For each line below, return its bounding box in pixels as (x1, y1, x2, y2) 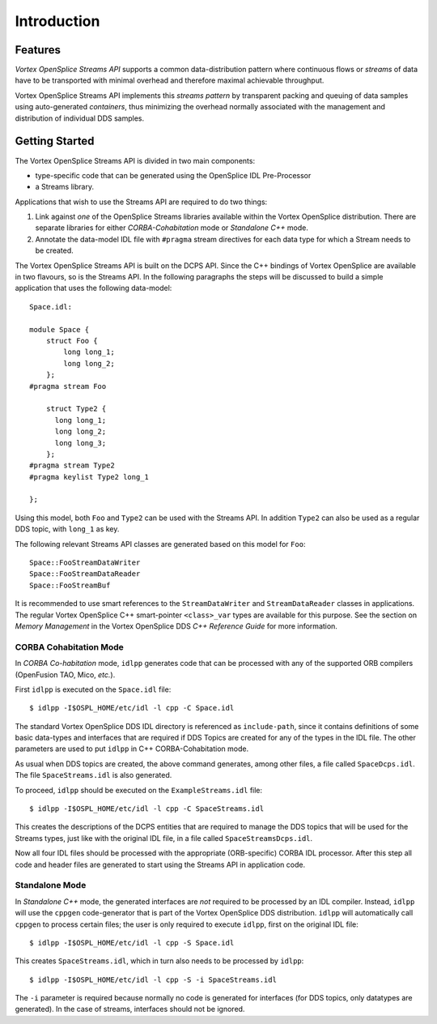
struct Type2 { (45, 404, 107, 413)
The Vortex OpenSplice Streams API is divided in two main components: (15, 156, 255, 165)
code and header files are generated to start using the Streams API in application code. (15, 860, 306, 869)
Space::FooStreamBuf (29, 580, 111, 590)
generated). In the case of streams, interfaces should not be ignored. (15, 1005, 245, 1014)
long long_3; (54, 438, 107, 447)
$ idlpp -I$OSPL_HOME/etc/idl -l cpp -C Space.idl (29, 703, 235, 713)
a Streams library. (35, 182, 95, 192)
